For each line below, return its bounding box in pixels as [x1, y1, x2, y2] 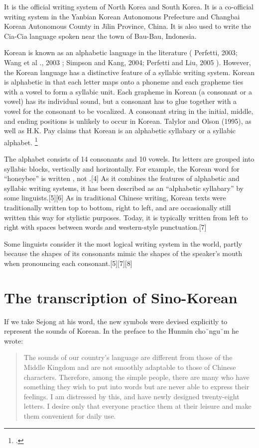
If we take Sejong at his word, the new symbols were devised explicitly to [4, 316, 228, 326]
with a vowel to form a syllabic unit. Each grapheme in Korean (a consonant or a [4, 86, 252, 96]
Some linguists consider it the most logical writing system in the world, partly [4, 238, 242, 249]
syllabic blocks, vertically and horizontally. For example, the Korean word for [4, 163, 240, 174]
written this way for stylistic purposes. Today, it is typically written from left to [4, 212, 248, 222]
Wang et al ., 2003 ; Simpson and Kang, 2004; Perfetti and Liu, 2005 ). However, [4, 57, 251, 67]
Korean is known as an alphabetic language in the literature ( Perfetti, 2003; [4, 47, 238, 58]
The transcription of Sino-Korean [4, 287, 238, 307]
